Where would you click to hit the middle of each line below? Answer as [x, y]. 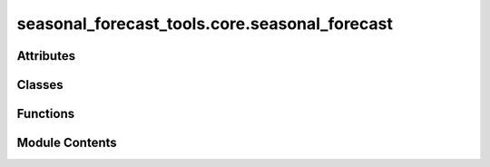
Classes [40, 85]
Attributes [46, 56]
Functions [46, 114]
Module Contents [67, 143]
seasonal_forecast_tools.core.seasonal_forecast [205, 24]
